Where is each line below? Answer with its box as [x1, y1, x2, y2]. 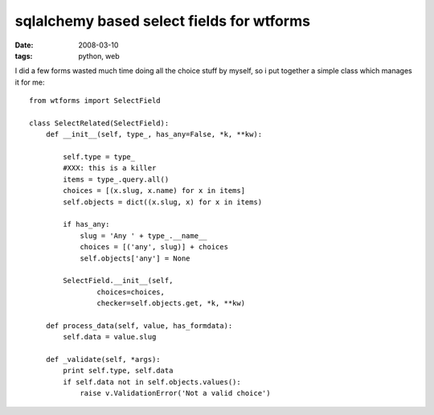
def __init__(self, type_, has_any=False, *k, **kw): [45, 129, 263, 139]
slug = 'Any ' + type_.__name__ [80, 231, 208, 240]
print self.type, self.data [63, 366, 174, 376]
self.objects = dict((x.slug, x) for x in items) [63, 197, 263, 207]
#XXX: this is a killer [63, 163, 157, 173]
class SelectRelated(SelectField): [29, 118, 170, 128]
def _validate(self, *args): [45, 355, 161, 364]
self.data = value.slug [63, 332, 157, 342]
